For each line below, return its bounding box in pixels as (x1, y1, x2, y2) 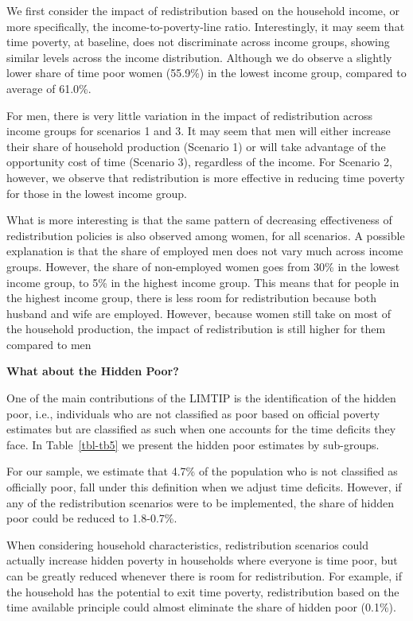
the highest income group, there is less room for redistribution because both (6, 289, 377, 306)
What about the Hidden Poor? (6, 363, 179, 379)
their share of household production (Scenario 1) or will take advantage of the (6, 138, 386, 154)
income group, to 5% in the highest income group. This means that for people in (6, 274, 399, 290)
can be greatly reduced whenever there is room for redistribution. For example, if (6, 568, 402, 584)
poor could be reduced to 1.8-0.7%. (6, 510, 177, 526)
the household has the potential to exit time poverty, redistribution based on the (6, 583, 399, 600)
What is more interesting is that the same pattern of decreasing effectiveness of (6, 212, 392, 228)
